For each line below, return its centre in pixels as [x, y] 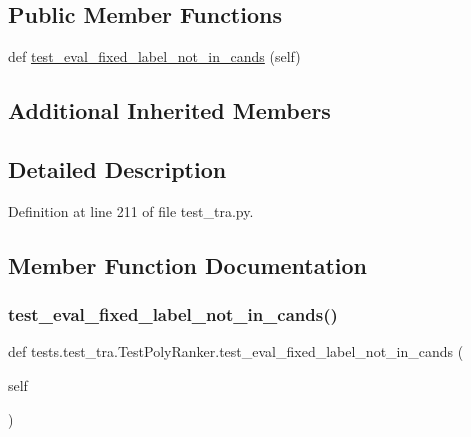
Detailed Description [117, 168]
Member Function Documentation [188, 264]
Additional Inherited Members [169, 110]
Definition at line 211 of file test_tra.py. [131, 210]
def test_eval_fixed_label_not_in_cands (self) [154, 56]
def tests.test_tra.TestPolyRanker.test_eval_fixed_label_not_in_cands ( [236, 351]
